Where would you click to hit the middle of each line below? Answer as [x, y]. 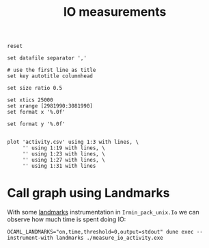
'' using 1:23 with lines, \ [64, 154]
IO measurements [115, 12]
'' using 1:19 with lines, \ [64, 148]
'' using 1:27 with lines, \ [64, 160]
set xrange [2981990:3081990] [50, 106]
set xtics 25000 [30, 100]
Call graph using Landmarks [88, 193]
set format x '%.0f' [37, 112]
